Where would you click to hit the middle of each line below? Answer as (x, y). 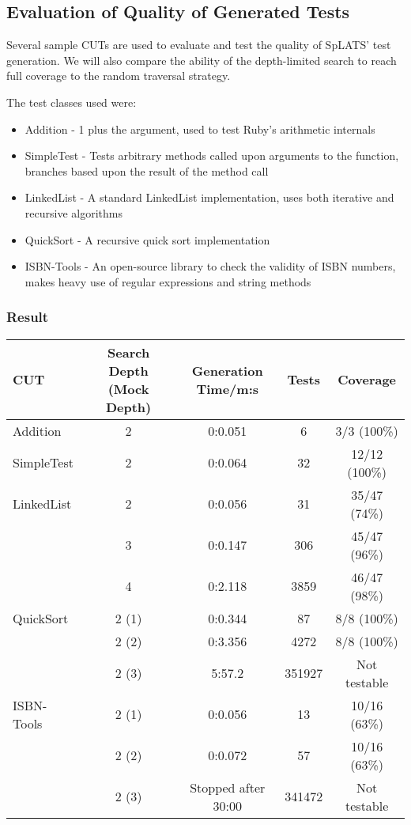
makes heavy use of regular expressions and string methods (168, 281)
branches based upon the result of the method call (147, 170)
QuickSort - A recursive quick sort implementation (147, 239)
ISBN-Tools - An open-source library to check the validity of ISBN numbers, (210, 266)
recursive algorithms (74, 212)
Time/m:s (227, 388)
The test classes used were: (72, 102)
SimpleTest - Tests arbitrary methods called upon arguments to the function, (212, 155)
